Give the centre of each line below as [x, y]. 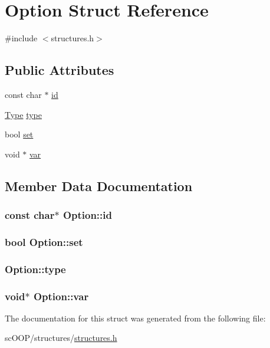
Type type [24, 114]
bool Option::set [44, 242]
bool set [19, 134]
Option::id [87, 215]
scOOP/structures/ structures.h [61, 338]
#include [21, 38]
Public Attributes [60, 70]
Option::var [61, 296]
